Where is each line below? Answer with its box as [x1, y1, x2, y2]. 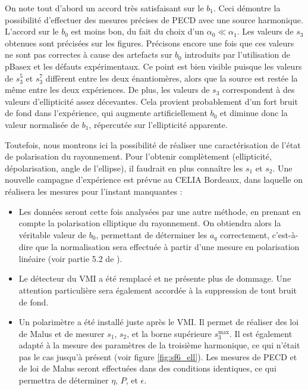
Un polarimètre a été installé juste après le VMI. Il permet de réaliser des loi [18, 316, 299, 328]
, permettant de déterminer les [96, 228, 208, 241]
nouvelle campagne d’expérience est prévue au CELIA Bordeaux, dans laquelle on [5, 173, 303, 186]
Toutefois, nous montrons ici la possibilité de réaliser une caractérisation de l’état [5, 138, 301, 151]
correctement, [220, 228, 270, 241]
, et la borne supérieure [127, 327, 212, 339]
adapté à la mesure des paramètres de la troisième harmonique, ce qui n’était [18, 339, 300, 351]
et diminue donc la [219, 107, 288, 119]
